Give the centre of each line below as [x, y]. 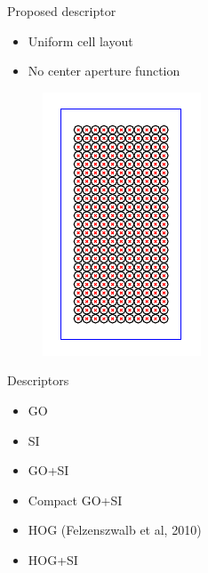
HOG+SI [53, 559]
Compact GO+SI [75, 500]
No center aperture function [104, 71]
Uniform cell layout [80, 40]
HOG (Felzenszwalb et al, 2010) [115, 530]
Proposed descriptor [62, 11]
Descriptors [38, 380]
